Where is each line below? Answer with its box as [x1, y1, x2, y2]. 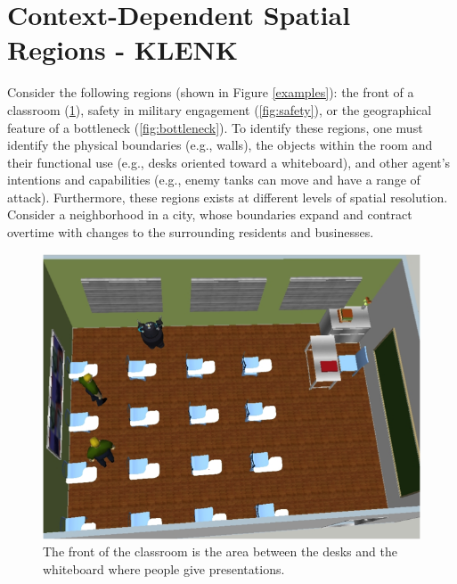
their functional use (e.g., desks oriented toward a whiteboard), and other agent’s [7, 152, 451, 171]
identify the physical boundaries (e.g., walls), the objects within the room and [7, 136, 433, 154]
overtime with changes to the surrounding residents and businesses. [7, 223, 374, 242]
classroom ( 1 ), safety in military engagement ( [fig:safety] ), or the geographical [7, 100, 432, 119]
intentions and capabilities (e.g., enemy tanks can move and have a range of [7, 170, 420, 189]
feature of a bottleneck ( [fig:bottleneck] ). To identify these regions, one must [7, 118, 423, 136]
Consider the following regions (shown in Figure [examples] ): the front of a [7, 83, 414, 102]
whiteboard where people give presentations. [43, 559, 285, 578]
